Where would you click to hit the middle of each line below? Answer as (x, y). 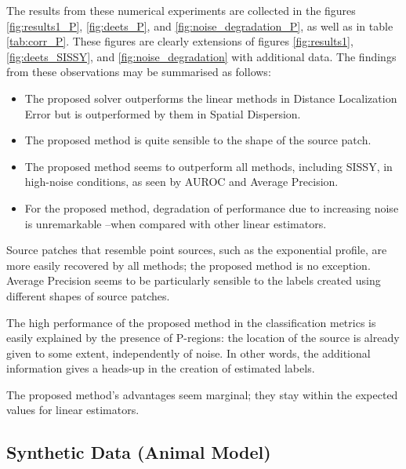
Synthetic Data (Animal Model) (139, 452)
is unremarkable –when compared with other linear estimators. (176, 223)
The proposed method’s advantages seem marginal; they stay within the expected (202, 394)
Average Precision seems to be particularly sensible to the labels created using (194, 280)
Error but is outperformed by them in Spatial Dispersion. (163, 113)
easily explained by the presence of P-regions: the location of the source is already (203, 338)
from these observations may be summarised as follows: (139, 72)
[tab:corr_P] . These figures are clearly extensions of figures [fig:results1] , (180, 41)
